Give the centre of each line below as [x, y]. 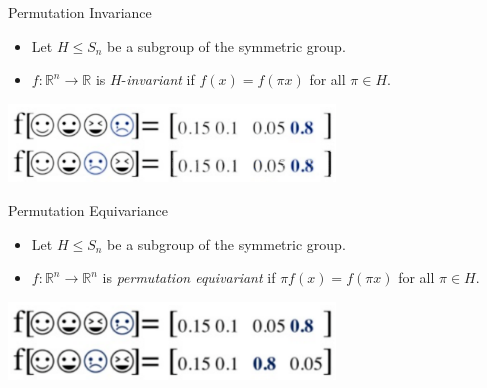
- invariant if [158, 79]
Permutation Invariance [80, 12]
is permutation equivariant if [189, 277]
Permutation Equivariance [88, 209]
